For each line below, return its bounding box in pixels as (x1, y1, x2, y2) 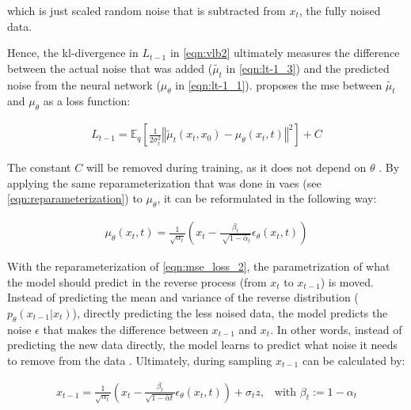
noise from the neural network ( (7, 76, 161, 93)
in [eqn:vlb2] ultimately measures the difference (169, 44, 400, 61)
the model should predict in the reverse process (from (7, 273, 267, 290)
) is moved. (320, 273, 374, 290)
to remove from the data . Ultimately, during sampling (7, 351, 272, 368)
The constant (7, 159, 71, 176)
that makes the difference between (43, 321, 208, 337)
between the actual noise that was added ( (7, 59, 213, 76)
